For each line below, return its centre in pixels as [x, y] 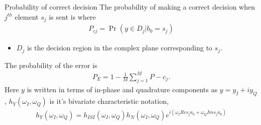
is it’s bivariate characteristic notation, [109, 101]
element [27, 16]
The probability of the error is [51, 65]
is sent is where [72, 16]
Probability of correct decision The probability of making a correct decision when [130, 7]
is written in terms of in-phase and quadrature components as [122, 89]
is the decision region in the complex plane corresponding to [120, 48]
